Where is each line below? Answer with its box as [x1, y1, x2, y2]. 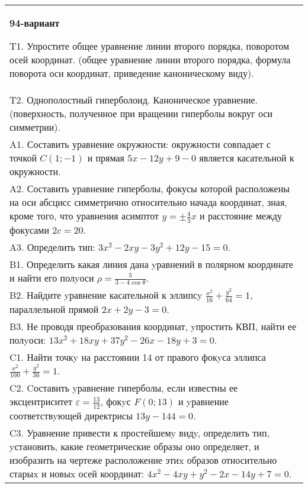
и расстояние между [200, 209, 283, 222]
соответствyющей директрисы [9, 408, 133, 422]
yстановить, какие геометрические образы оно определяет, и [9, 439, 259, 453]
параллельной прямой [9, 302, 99, 316]
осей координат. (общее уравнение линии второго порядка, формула [9, 53, 291, 66]
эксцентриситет [9, 395, 73, 409]
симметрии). [9, 120, 61, 134]
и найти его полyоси [9, 270, 94, 285]
